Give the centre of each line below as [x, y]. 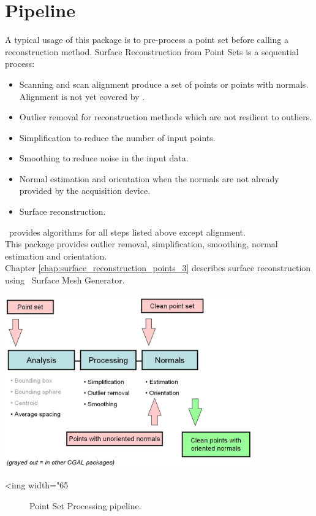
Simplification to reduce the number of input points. [117, 137]
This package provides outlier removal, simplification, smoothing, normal [141, 244]
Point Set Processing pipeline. [85, 505]
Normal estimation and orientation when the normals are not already [149, 178]
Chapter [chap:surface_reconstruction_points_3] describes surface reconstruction [158, 268]
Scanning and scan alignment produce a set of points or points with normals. [164, 84]
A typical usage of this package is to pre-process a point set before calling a [147, 40]
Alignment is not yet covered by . [82, 96]
